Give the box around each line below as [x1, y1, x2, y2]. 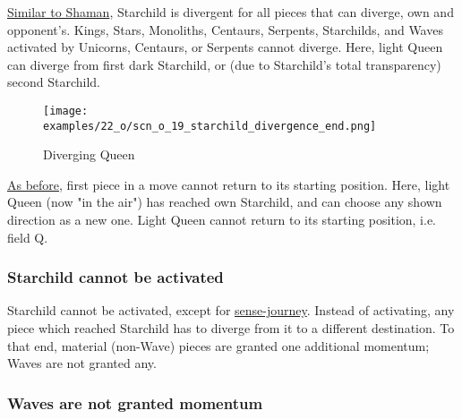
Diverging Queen [43, 145, 135, 164]
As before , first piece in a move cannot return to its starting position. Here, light [7, 175, 450, 193]
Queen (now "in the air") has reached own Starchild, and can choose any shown [7, 192, 442, 211]
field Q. [7, 227, 48, 246]
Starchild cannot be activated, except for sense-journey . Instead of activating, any [7, 301, 455, 320]
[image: [43, 104, 89, 117]
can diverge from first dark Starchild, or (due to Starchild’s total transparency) [7, 55, 441, 73]
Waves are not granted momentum [7, 391, 263, 414]
